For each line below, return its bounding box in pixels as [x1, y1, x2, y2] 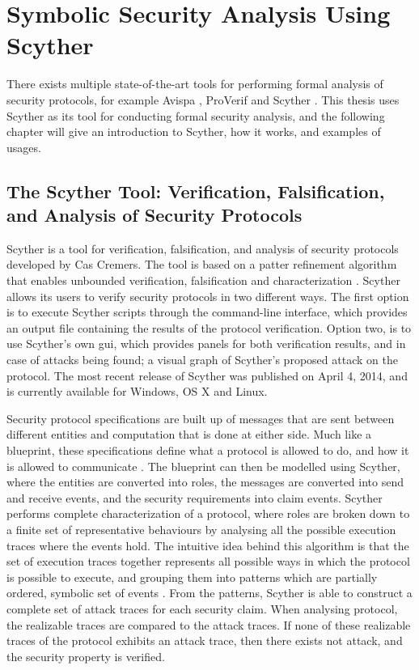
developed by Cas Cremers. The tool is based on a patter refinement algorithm [6, 256, 397, 273]
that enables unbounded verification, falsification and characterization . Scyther [6, 272, 400, 289]
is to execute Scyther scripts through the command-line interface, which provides [6, 303, 408, 320]
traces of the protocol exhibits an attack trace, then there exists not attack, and [6, 632, 403, 649]
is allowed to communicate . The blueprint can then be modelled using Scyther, [6, 457, 400, 474]
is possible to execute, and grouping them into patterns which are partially [6, 568, 378, 585]
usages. [6, 138, 41, 155]
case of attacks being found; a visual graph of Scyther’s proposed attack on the [6, 351, 398, 368]
